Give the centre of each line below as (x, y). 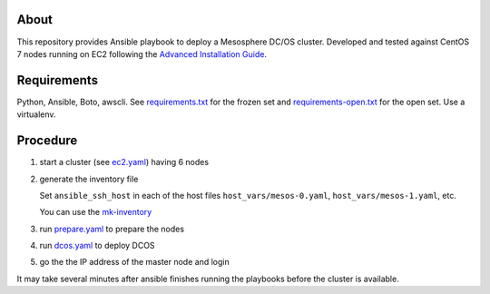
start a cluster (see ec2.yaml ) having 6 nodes (124, 162)
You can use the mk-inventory (96, 212)
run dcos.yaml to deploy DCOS (97, 246)
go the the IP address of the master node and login (135, 262)
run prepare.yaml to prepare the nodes (112, 229)
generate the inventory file (89, 179)
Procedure (47, 141)
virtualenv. (36, 114)
